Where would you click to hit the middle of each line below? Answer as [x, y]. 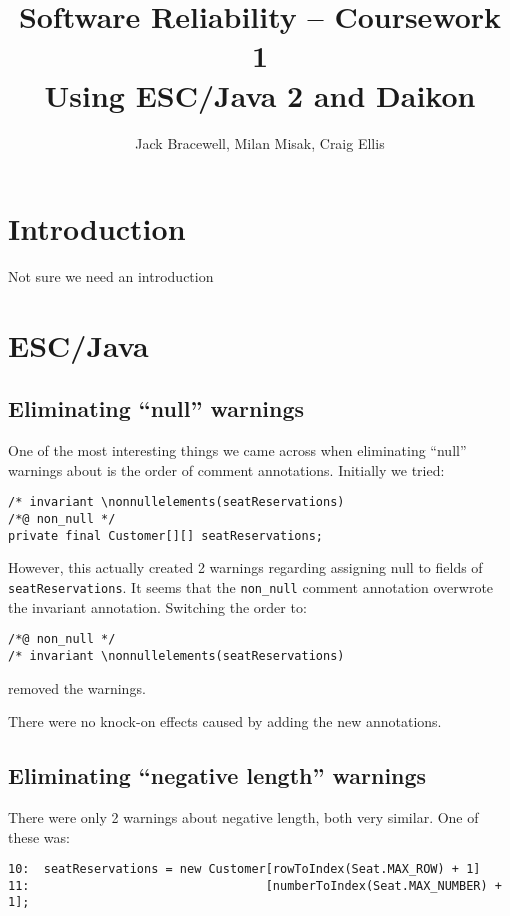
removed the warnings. [77, 687]
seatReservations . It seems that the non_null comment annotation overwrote [251, 586]
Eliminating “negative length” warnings [217, 775]
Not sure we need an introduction [111, 276]
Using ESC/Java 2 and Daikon [260, 94]
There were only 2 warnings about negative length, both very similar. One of [243, 816]
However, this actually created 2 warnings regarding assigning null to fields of [245, 567]
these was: [39, 836]
